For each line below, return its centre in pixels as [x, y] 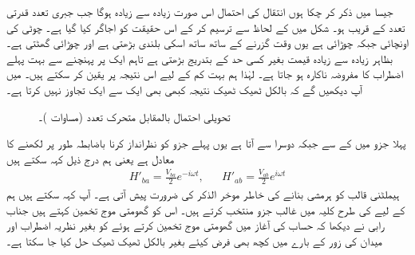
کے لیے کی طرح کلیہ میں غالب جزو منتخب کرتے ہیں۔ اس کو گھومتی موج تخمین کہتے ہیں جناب [206, 209]
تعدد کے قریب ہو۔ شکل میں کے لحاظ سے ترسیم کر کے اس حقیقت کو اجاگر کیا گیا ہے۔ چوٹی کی [206, 27]
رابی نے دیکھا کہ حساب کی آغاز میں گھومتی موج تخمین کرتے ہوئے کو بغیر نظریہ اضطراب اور [195, 225]
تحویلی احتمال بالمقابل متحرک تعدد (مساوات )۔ [134, 116]
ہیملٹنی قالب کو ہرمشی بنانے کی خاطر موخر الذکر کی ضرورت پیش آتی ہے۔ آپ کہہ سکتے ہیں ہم [203, 193]
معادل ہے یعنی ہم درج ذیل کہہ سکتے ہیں [91, 158]
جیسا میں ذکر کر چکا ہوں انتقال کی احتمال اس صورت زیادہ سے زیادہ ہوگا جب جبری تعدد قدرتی [200, 11]
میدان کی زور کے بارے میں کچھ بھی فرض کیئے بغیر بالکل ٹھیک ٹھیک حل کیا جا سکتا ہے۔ [194, 240]
